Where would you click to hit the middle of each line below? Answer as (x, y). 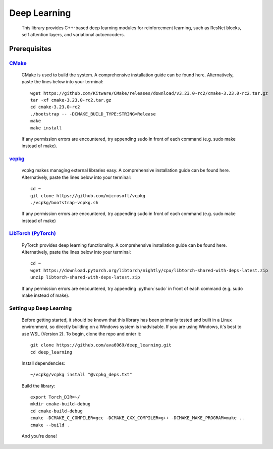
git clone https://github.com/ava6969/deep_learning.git (101, 345)
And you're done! (39, 436)
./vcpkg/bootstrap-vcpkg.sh (64, 202)
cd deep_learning (51, 352)
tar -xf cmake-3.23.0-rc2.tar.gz (71, 100)
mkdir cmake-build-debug (60, 404)
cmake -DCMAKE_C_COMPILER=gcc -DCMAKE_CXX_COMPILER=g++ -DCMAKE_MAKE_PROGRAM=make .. (137, 418)
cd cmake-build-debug (56, 411)
